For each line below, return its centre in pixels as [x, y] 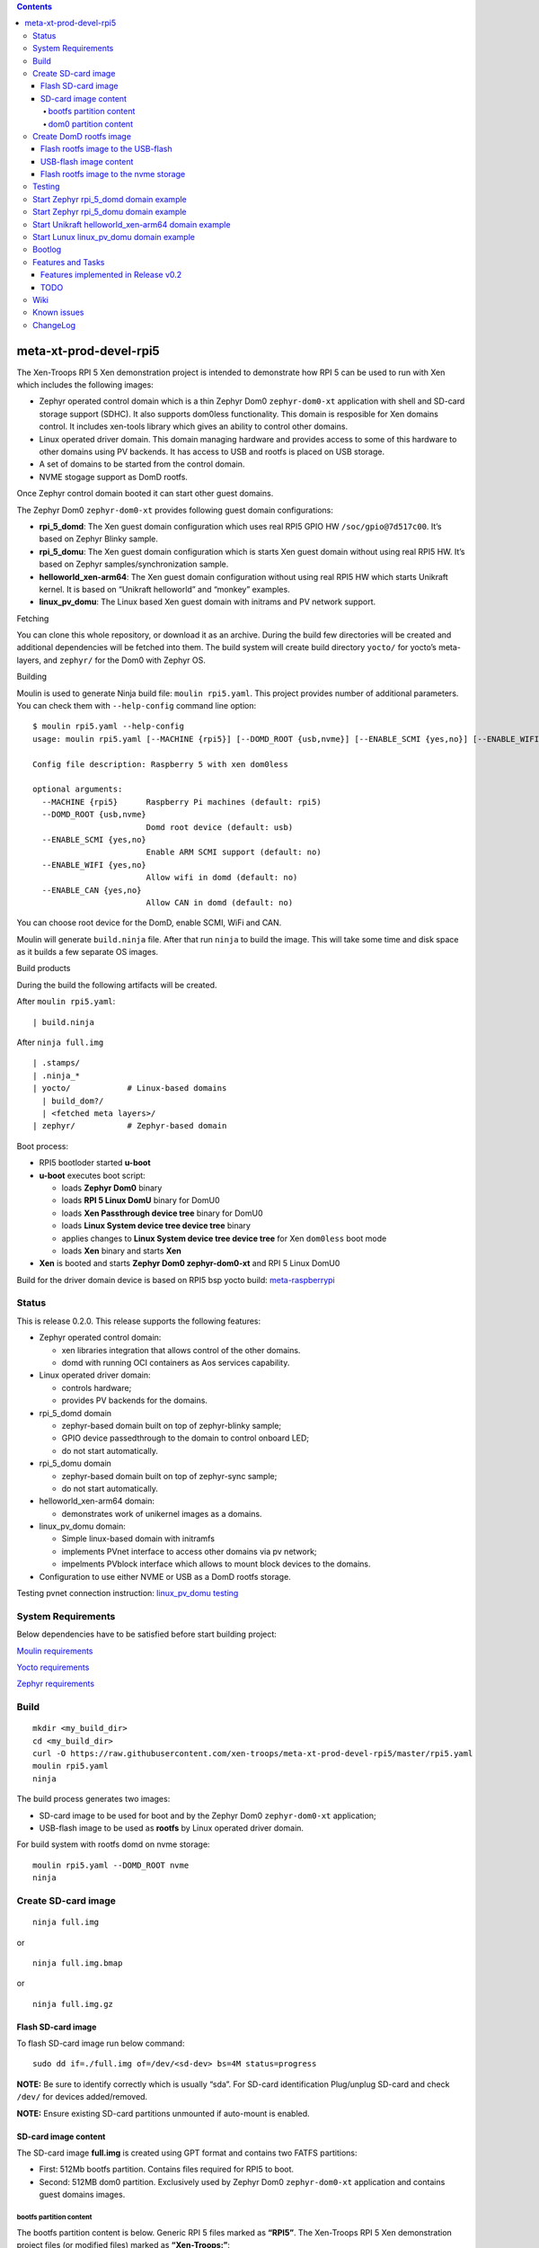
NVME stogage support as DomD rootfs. [114, 477]
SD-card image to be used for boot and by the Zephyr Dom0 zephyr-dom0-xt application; [208, 1815]
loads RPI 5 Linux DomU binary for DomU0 [141, 1200]
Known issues [58, 312]
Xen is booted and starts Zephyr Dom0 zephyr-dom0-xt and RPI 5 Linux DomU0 [190, 1263]
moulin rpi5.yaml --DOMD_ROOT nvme [111, 1865]
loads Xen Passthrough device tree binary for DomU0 [162, 1213]
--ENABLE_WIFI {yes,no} [94, 865]
